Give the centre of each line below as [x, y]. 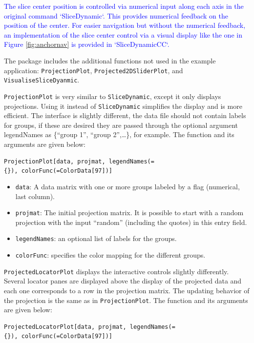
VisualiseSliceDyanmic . [42, 80]
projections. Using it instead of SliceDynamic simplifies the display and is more [123, 106]
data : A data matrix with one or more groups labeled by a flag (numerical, [127, 186]
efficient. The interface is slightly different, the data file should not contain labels [125, 115]
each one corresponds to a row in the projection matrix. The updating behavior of [127, 290]
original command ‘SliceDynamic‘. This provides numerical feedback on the [116, 15]
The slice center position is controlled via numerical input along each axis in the [124, 6]
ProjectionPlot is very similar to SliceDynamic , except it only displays [113, 96]
